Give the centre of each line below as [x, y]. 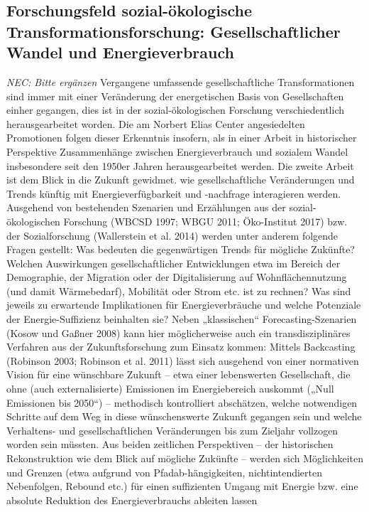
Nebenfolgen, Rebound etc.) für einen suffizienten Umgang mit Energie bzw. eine [182, 486]
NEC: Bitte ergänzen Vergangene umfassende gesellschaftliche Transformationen [181, 81]
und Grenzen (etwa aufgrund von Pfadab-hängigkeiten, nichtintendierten [164, 472]
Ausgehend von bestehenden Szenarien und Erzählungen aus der [146, 207]
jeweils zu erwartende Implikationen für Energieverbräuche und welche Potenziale [184, 305]
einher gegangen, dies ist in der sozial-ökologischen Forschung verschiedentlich [176, 110]
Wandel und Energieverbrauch [120, 52]
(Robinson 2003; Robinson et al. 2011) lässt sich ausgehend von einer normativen [183, 360]
